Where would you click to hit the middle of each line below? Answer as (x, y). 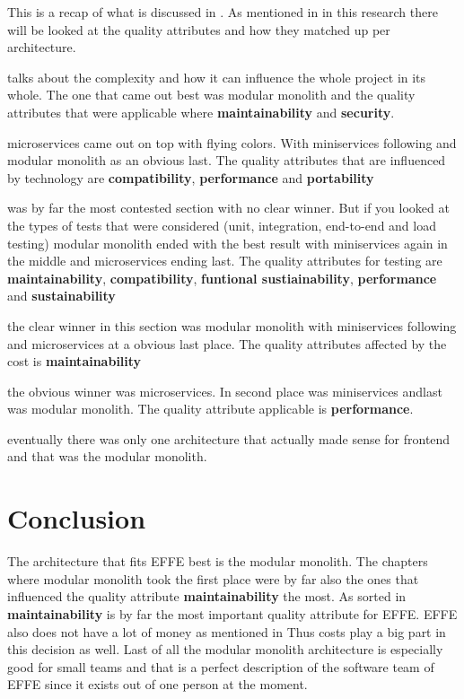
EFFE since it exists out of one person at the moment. (158, 684)
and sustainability (61, 296)
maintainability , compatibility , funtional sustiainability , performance (222, 278)
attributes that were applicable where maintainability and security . (201, 112)
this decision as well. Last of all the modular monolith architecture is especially (225, 649)
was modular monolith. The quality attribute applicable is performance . (210, 409)
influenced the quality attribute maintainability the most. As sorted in (207, 596)
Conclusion (77, 518)
